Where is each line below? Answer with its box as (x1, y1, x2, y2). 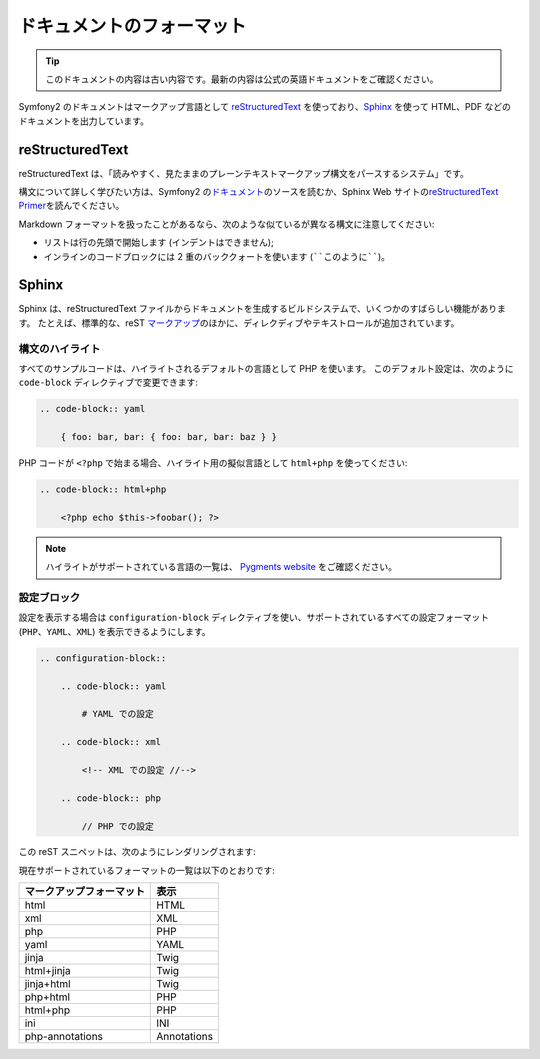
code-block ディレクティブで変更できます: (18, 376, 199, 389)
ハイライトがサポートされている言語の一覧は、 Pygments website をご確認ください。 (45, 561, 398, 573)
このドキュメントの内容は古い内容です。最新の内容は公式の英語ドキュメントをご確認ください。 (45, 73, 439, 85)
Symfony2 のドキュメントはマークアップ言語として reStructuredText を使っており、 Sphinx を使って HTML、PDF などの (18, 101, 512, 113)
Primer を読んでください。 (18, 200, 125, 212)
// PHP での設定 (81, 820, 155, 832)
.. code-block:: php (60, 792, 162, 804)
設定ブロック (18, 591, 81, 605)
